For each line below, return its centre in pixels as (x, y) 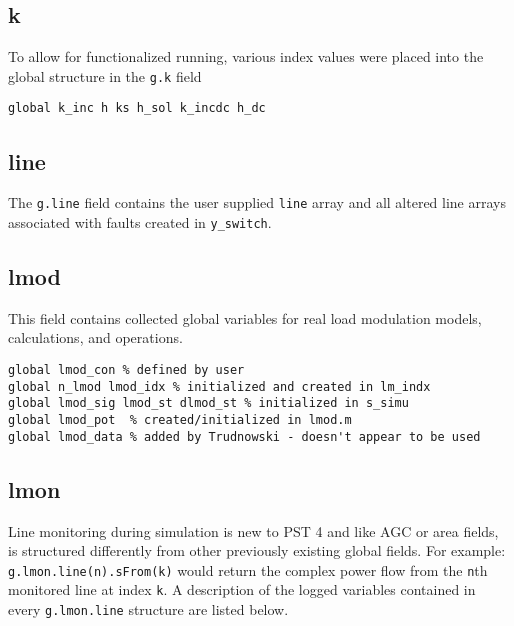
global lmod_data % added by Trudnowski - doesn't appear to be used (244, 436)
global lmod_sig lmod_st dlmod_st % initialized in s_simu (208, 403)
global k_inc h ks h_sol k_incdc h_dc (137, 108)
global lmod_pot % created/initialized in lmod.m (180, 419)
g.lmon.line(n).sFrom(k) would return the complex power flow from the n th (248, 569)
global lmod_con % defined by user (126, 370)
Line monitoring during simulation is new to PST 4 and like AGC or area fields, (253, 530)
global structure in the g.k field (105, 75)
